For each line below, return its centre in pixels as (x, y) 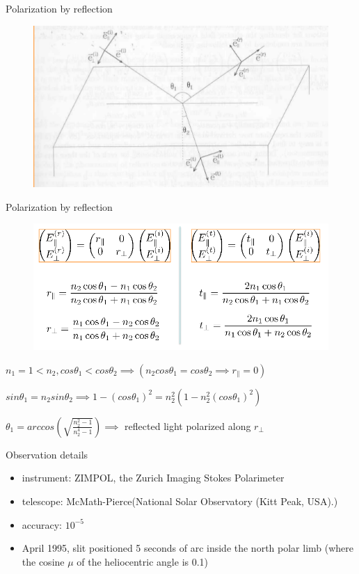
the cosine (43, 561)
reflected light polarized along (188, 425)
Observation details (47, 454)
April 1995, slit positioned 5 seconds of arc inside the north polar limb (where (188, 548)
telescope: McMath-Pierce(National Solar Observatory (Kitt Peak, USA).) (180, 501)
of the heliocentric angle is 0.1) (143, 561)
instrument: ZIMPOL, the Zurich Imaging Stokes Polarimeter (153, 478)
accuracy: (42, 524)
